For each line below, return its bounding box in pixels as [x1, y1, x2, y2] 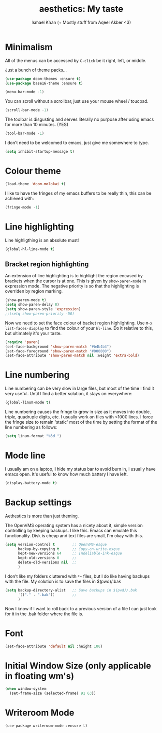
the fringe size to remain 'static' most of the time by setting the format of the [5, 419, 158, 425]
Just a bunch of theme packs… [5, 67, 67, 73]
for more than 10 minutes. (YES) [5, 122, 69, 127]
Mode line [5, 450, 46, 461]
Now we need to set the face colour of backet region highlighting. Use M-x [5, 320, 153, 326]
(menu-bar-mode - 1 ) [5, 90, 44, 95]
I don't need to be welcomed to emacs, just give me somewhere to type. [5, 140, 149, 146]
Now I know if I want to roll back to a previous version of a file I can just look [5, 606, 157, 611]
